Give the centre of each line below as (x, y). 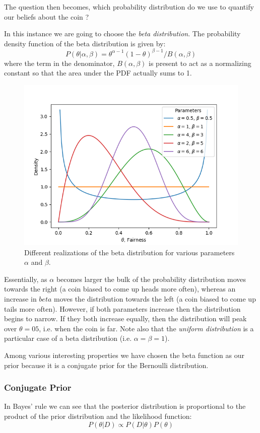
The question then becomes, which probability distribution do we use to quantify (129, 7)
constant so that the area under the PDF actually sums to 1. (98, 73)
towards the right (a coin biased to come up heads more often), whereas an (120, 289)
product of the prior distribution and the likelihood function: (98, 416)
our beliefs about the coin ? (47, 16)
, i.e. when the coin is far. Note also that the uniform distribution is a (146, 328)
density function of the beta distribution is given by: (85, 43)
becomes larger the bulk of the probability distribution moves (151, 279)
